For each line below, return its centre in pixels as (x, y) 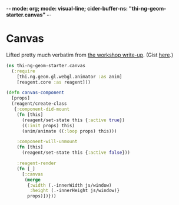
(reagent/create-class (39, 104)
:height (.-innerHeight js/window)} (74, 191)
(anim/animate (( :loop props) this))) (69, 131)
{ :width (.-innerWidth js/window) (69, 185)
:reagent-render (37, 163)
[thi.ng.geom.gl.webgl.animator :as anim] (69, 77)
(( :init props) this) (48, 125)
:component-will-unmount (47, 142)
